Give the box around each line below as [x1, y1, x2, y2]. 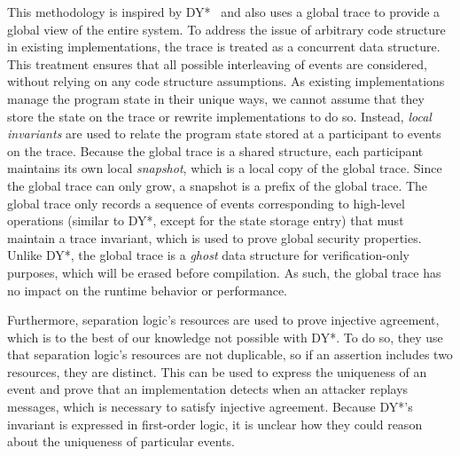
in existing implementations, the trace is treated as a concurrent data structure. [7, 37, 441, 56]
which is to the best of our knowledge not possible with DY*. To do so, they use [7, 327, 443, 346]
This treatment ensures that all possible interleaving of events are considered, [7, 54, 427, 73]
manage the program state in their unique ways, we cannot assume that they [7, 89, 425, 107]
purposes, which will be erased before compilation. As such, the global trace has [7, 263, 441, 281]
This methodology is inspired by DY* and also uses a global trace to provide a [7, 3, 441, 20]
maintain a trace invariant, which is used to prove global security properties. [7, 228, 422, 247]
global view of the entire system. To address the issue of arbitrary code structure [7, 20, 446, 38]
